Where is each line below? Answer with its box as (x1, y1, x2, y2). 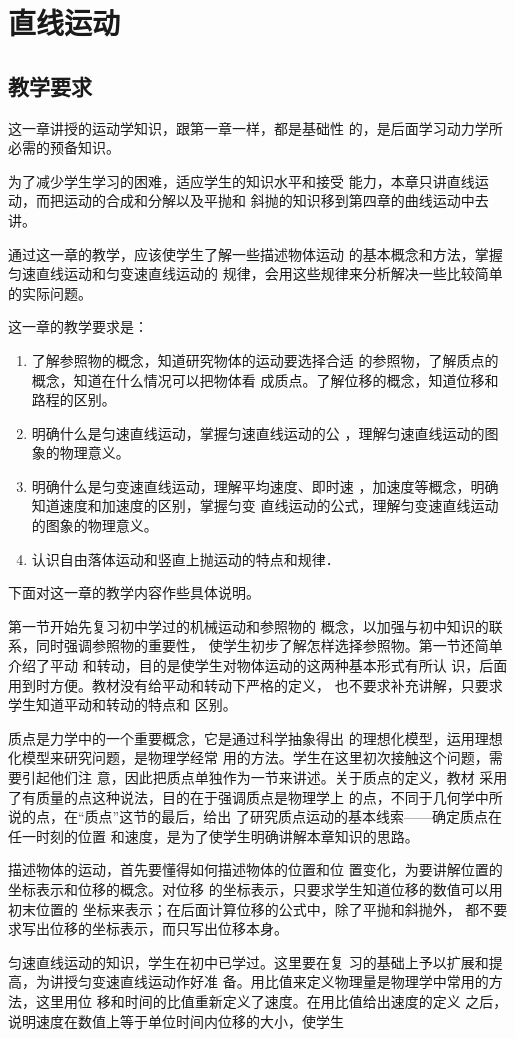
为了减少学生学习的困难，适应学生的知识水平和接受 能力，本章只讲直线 (8, 170, 475, 191)
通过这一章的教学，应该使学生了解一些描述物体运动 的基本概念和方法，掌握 (8, 243, 503, 264)
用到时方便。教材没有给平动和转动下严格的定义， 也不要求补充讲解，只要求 (8, 674, 503, 695)
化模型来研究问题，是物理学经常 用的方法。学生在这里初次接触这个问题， (8, 747, 489, 768)
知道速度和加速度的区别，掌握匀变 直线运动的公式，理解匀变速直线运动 (31, 495, 499, 516)
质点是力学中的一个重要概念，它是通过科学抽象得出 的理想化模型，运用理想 (8, 727, 503, 748)
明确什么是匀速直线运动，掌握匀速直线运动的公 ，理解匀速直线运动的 (31, 422, 485, 443)
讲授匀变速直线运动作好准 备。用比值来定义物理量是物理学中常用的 (49, 971, 489, 992)
